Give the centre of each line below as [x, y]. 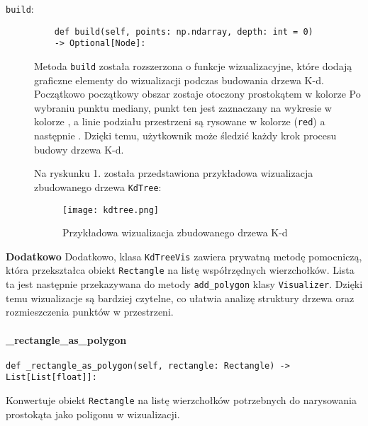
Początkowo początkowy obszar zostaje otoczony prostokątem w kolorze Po [197, 94]
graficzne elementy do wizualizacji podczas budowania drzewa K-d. [179, 80]
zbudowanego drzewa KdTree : [98, 186]
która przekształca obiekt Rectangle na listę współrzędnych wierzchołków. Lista [180, 270]
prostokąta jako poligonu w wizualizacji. [93, 414]
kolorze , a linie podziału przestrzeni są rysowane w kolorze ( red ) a [180, 121]
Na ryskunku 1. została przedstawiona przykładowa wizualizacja [174, 173]
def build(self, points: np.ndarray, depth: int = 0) [184, 31]
